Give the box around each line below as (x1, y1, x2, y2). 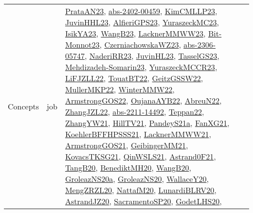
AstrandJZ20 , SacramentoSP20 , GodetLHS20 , (65, 195, 222, 207)
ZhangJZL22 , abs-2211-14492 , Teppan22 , (65, 106, 204, 117)
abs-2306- (183, 39, 216, 50)
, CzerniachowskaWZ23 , (99, 39, 181, 50)
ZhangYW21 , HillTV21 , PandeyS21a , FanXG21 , (65, 117, 230, 128)
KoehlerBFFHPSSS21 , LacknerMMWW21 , (65, 128, 211, 140)
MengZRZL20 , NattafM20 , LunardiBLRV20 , (65, 184, 217, 195)
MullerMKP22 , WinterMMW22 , (65, 84, 175, 95)
